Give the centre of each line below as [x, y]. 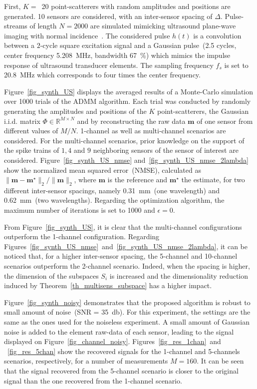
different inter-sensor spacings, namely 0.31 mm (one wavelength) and [112, 190]
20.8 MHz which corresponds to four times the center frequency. [102, 75]
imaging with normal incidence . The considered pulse [87, 35]
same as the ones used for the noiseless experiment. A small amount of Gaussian [127, 322]
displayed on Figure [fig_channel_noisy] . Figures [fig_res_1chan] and [113, 341]
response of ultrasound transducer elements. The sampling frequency [109, 65]
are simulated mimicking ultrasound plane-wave [163, 26]
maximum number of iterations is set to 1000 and [80, 210]
